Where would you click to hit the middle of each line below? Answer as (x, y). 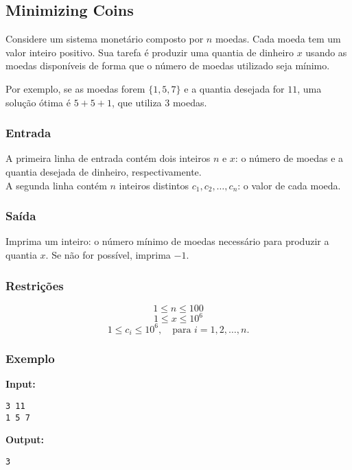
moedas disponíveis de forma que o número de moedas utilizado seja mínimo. (168, 66)
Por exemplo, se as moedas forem (75, 88)
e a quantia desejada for (234, 88)
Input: (21, 384)
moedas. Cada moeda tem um (278, 39)
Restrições (35, 285)
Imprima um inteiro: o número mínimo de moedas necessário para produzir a (167, 241)
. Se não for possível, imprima (108, 254)
